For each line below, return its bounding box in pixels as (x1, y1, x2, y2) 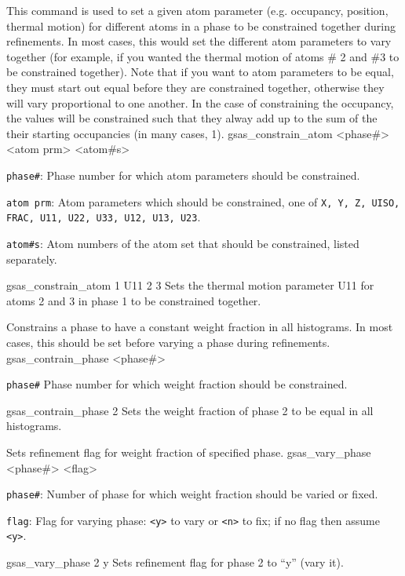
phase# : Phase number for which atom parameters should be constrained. (6, 166, 360, 183)
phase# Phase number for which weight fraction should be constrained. (6, 376, 348, 392)
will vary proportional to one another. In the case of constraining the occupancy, (6, 94, 394, 111)
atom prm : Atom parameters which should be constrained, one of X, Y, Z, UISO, (6, 193, 400, 210)
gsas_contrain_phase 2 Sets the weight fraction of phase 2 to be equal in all (6, 402, 374, 418)
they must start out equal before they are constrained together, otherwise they (6, 78, 385, 95)
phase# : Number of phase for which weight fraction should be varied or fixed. (6, 486, 378, 502)
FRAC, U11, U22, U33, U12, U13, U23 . (6, 209, 201, 225)
